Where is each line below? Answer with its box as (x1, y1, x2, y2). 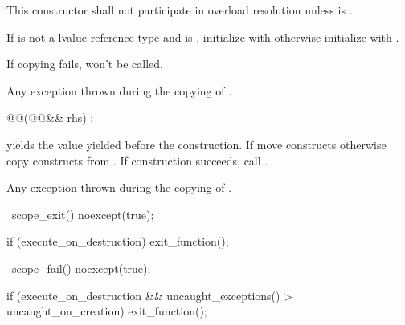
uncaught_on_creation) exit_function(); (6, 303, 207, 319)
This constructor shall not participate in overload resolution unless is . (6, 2, 353, 18)
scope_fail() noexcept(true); (11, 259, 151, 276)
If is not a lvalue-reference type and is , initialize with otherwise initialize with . (6, 28, 399, 45)
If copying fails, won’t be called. (6, 55, 163, 72)
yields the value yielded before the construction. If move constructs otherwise (6, 136, 387, 152)
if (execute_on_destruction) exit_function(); (6, 233, 229, 250)
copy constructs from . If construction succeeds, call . (6, 152, 268, 169)
